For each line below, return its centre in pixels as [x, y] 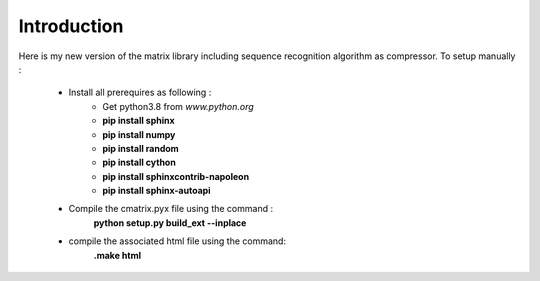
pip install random [140, 148]
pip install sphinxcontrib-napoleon [176, 176]
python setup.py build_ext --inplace [170, 222]
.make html [117, 255]
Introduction [71, 26]
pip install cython [139, 162]
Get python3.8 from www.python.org [178, 106]
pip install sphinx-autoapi [156, 191]
